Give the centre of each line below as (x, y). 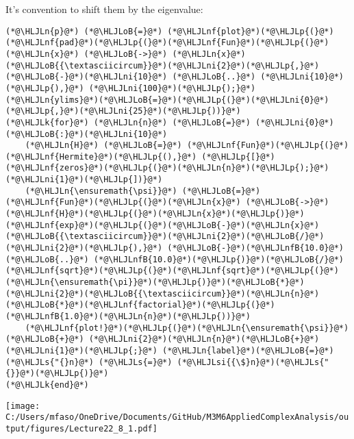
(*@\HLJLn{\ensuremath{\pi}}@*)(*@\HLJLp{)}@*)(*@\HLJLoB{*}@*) (155, 283)
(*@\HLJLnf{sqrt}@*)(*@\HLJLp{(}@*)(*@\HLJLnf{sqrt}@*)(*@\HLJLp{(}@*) (172, 271)
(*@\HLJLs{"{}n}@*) (50, 362)
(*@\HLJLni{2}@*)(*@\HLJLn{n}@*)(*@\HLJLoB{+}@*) (204, 339)
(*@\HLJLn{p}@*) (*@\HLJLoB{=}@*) (84, 31)
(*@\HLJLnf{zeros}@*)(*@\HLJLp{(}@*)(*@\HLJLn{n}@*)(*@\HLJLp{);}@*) (167, 168)
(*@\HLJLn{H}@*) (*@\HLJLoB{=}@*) (103, 146)
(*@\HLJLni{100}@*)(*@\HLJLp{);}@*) (172, 88)
